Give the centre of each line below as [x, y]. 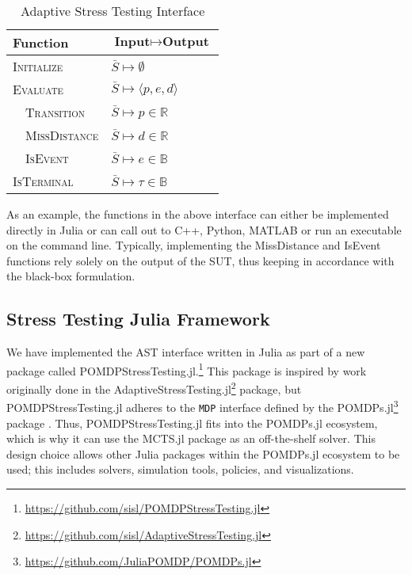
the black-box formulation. [71, 276]
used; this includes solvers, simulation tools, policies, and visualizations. [180, 469]
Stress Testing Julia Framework [138, 319]
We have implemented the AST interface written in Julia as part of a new [186, 352]
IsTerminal [43, 181]
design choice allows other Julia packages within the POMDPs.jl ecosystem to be [203, 453]
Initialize [38, 66]
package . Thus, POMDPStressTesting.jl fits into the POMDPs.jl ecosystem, [192, 423]
